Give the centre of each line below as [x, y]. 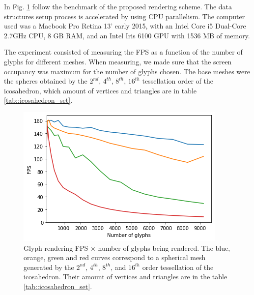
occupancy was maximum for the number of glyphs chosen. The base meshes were [127, 71]
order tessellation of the [178, 267]
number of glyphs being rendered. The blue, [164, 248]
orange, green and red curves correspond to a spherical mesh [115, 257]
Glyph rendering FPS [56, 248]
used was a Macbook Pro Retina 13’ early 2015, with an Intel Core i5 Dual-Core [125, 26]
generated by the [49, 267]
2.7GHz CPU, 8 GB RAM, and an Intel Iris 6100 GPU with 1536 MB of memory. [127, 35]
